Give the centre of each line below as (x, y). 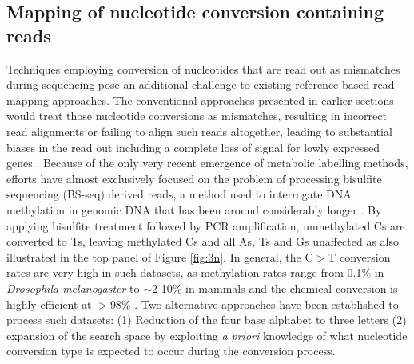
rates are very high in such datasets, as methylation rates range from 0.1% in (195, 272)
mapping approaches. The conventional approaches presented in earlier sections (200, 100)
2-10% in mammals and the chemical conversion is (275, 288)
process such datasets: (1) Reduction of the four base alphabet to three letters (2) (207, 320)
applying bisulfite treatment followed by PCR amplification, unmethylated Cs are (206, 225)
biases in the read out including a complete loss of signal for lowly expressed (193, 147)
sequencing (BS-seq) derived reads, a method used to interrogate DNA (179, 194)
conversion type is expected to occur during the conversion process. (171, 351)
